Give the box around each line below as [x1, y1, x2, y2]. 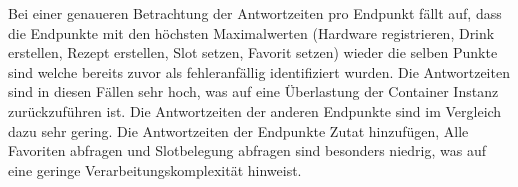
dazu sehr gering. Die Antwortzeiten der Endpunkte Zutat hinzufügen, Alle [8, 120, 469, 141]
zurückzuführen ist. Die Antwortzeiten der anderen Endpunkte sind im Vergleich [8, 100, 502, 121]
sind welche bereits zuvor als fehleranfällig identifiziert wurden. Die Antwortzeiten [8, 61, 510, 82]
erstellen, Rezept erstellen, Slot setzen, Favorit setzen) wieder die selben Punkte [8, 42, 498, 63]
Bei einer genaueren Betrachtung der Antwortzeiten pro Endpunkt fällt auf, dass [8, 3, 502, 23]
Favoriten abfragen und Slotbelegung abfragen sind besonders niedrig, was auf [8, 140, 486, 161]
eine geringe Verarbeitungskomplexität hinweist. [8, 159, 302, 180]
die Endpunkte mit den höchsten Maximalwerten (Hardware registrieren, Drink [8, 22, 495, 43]
